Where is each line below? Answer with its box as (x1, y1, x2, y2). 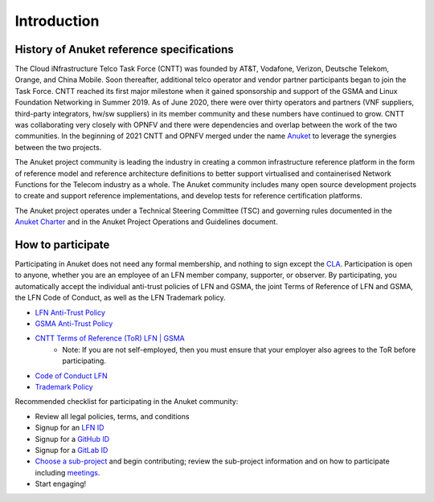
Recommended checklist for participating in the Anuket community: (14, 397, 239, 406)
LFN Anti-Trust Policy (35, 308, 106, 317)
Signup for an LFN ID (35, 422, 104, 433)
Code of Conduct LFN (35, 370, 108, 381)
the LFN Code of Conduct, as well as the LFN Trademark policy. (14, 293, 226, 303)
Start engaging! (35, 479, 87, 489)
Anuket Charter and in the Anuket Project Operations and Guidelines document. (14, 217, 278, 227)
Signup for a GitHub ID (35, 434, 110, 443)
